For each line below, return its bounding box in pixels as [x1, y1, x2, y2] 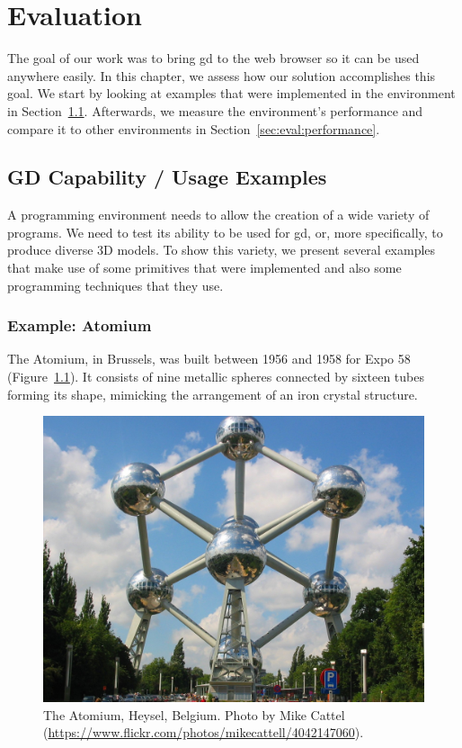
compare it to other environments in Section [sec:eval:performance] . [7, 119, 380, 138]
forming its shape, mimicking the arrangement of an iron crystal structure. [7, 384, 418, 403]
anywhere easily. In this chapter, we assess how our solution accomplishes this [7, 66, 436, 85]
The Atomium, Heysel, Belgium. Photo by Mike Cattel [43, 705, 345, 724]
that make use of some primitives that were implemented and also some [7, 258, 402, 277]
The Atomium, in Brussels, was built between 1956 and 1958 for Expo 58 [7, 349, 411, 368]
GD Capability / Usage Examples [7, 163, 327, 191]
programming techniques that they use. [7, 275, 224, 294]
